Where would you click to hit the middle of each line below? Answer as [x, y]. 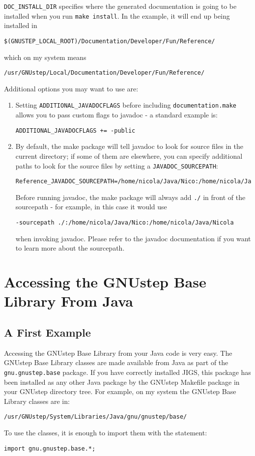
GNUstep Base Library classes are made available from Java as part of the [116, 362]
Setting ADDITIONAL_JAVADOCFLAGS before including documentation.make [126, 105]
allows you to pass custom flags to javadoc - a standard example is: [116, 115]
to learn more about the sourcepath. [70, 248]
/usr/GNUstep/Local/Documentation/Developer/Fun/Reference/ [104, 73]
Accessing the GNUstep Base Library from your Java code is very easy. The [118, 353]
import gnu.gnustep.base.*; [50, 448]
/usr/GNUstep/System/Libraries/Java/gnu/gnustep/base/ [96, 417]
